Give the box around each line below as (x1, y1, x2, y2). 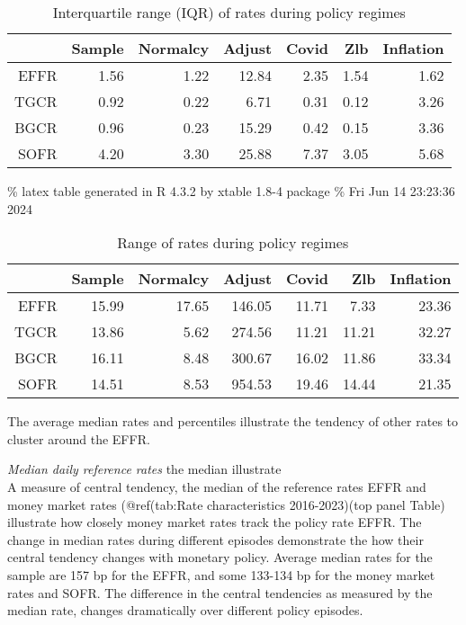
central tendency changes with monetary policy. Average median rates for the (7, 548, 433, 567)
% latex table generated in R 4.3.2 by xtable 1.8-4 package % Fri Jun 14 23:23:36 (7, 182, 455, 200)
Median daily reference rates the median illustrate (7, 460, 282, 478)
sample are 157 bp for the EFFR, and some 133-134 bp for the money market (7, 565, 435, 584)
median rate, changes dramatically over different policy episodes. (7, 601, 363, 620)
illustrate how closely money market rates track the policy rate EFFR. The (7, 513, 422, 531)
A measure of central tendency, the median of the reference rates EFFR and (7, 477, 426, 496)
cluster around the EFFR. (7, 429, 150, 448)
